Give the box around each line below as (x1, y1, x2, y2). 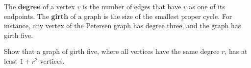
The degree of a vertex (4, 1, 75, 11)
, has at (225, 46, 248, 56)
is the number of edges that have (82, 1, 181, 11)
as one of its (189, 1, 225, 11)
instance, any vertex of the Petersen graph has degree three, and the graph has (4, 20, 241, 31)
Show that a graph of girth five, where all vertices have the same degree (4, 46, 220, 56)
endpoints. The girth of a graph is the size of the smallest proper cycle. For (4, 11, 232, 21)
